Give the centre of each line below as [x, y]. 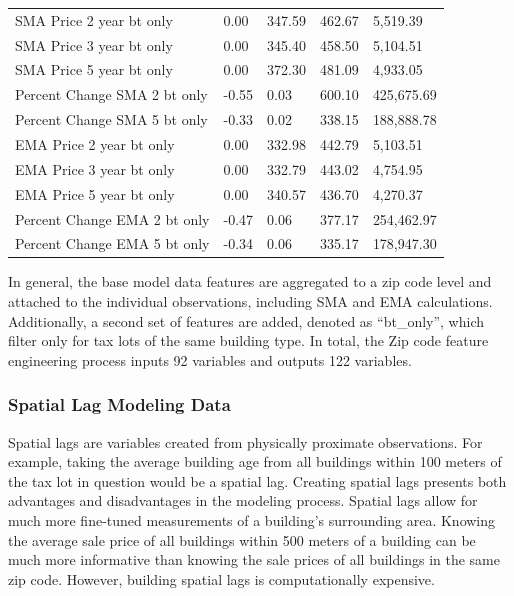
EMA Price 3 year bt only [95, 168]
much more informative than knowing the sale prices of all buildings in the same [254, 559]
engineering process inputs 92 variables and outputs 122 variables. [210, 359]
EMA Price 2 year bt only [95, 143]
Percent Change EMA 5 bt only [112, 243]
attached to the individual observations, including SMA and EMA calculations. [250, 301]
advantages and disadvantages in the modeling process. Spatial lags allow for [243, 500]
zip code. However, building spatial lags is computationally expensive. [221, 578]
